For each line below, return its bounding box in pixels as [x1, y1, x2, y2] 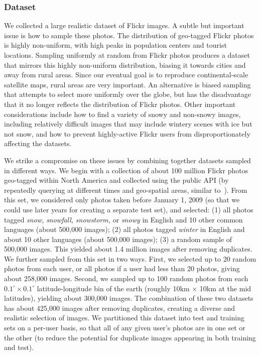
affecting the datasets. [4, 138, 72, 149]
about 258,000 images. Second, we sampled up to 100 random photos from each [4, 273, 248, 284]
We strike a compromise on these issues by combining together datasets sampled [4, 155, 251, 165]
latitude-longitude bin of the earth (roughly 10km [37, 283, 190, 293]
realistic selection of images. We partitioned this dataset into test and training [4, 312, 244, 323]
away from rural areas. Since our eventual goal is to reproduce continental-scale [4, 69, 248, 80]
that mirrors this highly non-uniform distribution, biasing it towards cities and [4, 59, 246, 70]
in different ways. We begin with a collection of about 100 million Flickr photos [4, 165, 248, 175]
